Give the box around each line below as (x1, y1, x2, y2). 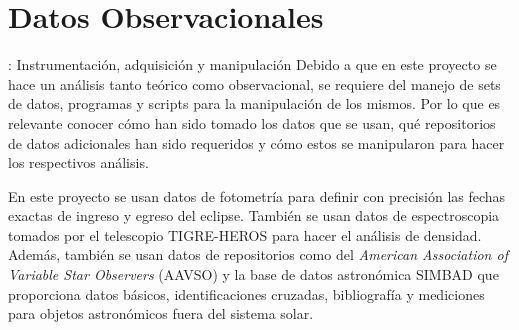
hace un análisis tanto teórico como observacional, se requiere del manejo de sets (8, 73, 501, 94)
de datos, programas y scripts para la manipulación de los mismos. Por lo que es (8, 93, 501, 114)
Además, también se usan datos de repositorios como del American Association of (8, 244, 508, 265)
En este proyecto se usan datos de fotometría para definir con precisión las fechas (8, 185, 506, 206)
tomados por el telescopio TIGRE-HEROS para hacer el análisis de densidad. (8, 224, 482, 245)
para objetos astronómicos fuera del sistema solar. (8, 303, 314, 324)
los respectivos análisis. (8, 152, 149, 173)
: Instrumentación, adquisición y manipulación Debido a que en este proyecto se (8, 54, 497, 75)
